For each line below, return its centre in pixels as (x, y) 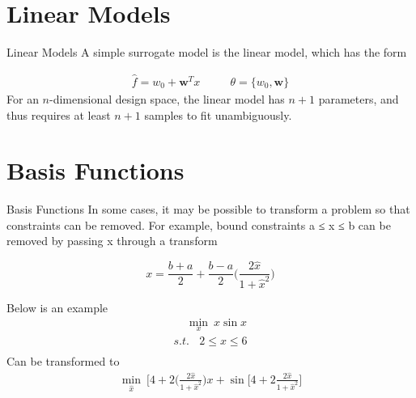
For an (23, 98)
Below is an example (57, 307)
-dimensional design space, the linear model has (167, 98)
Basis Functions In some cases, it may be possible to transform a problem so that (208, 209)
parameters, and (359, 98)
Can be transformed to (63, 360)
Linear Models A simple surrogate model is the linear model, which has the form (207, 52)
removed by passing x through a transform (112, 241)
